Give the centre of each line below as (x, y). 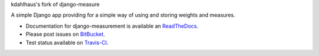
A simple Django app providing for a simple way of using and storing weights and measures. (123, 15)
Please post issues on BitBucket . (66, 34)
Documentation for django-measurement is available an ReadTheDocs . (112, 26)
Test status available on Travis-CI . (67, 42)
